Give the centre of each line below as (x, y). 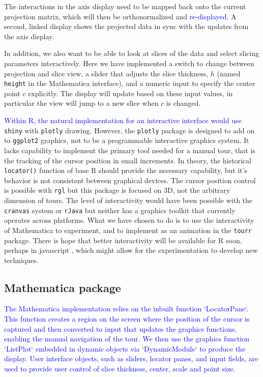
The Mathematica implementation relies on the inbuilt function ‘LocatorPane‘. (126, 309)
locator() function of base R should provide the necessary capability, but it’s (126, 170)
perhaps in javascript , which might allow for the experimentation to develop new (131, 250)
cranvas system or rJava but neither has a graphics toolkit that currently (120, 210)
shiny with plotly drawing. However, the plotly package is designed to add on (129, 130)
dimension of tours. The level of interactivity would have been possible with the (128, 200)
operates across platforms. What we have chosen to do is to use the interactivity (129, 220)
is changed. (183, 103)
